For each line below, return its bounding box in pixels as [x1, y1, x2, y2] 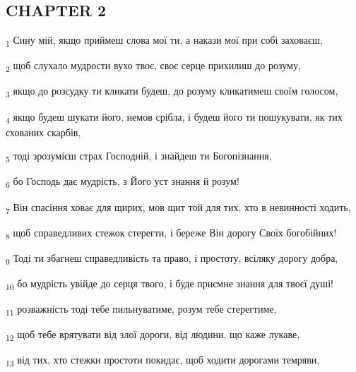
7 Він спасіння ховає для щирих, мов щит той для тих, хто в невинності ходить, [6, 199, 351, 216]
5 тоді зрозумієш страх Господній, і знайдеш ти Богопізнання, [6, 148, 272, 165]
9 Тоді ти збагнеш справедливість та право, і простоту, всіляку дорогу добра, [6, 250, 338, 267]
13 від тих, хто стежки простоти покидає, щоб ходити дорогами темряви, [6, 352, 320, 369]
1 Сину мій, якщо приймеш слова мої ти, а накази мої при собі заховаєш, [6, 32, 323, 49]
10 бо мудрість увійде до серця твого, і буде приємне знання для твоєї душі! [6, 275, 333, 292]
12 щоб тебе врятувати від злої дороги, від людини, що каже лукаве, [6, 327, 300, 343]
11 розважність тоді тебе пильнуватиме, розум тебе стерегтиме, [6, 301, 277, 318]
